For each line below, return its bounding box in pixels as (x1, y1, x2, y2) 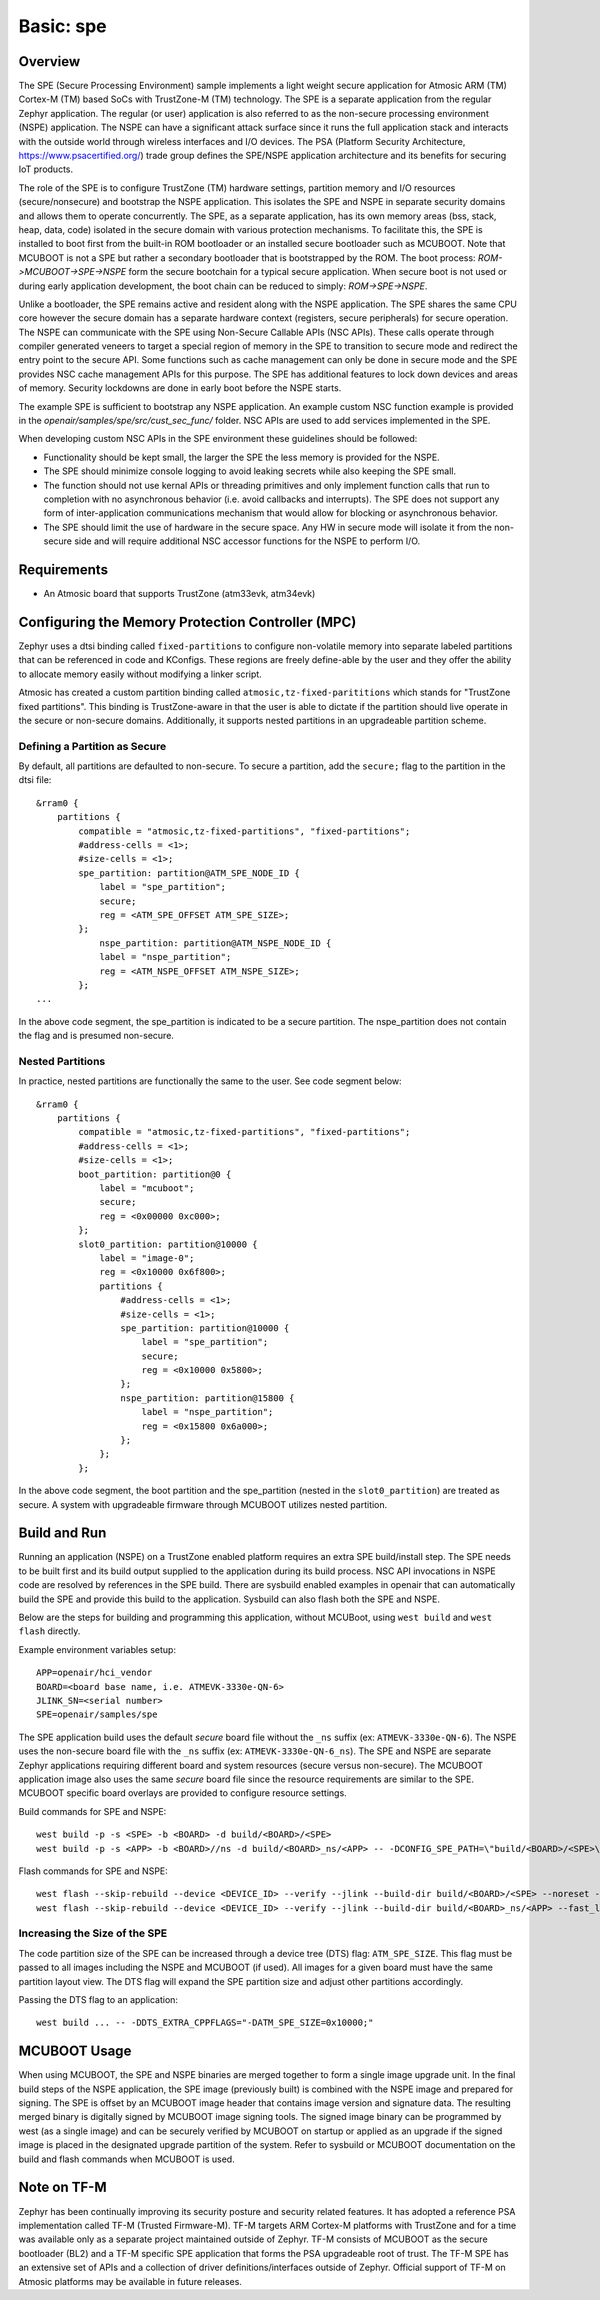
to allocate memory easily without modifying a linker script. (18, 668, 262, 680)
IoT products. (18, 163, 74, 175)
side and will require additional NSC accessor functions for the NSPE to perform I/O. (73, 535, 421, 547)
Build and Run (18, 1525, 107, 1542)
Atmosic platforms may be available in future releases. (18, 2275, 242, 2287)
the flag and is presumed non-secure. (18, 1030, 175, 1042)
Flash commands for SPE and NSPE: (18, 1865, 169, 1877)
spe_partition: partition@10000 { (120, 1322, 290, 1334)
